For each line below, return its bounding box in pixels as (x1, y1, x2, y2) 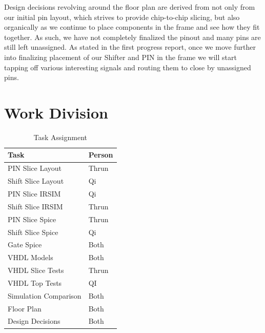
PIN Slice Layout (8, 163, 62, 173)
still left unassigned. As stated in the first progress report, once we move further (4, 42, 256, 52)
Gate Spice (8, 239, 42, 250)
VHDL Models (8, 252, 53, 263)
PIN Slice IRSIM (8, 188, 61, 199)
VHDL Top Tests (8, 277, 62, 288)
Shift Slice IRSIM (8, 201, 63, 211)
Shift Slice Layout (8, 175, 64, 186)
